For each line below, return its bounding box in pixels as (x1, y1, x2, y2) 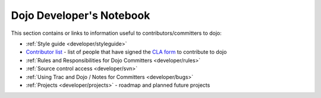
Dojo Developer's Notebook (11, 9, 150, 22)
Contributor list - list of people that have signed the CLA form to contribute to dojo (26, 48, 227, 55)
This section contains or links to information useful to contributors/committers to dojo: (11, 30, 222, 37)
